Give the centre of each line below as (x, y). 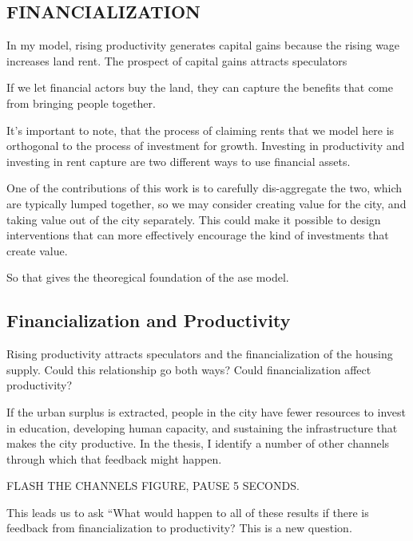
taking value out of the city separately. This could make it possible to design (194, 219)
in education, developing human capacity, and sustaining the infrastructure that (202, 427)
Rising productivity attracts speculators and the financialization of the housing (200, 354)
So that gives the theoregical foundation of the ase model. (148, 277)
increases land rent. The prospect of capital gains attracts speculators (177, 60)
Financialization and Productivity (149, 320)
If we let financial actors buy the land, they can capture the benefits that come (200, 87)
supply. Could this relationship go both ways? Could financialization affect (189, 369)
